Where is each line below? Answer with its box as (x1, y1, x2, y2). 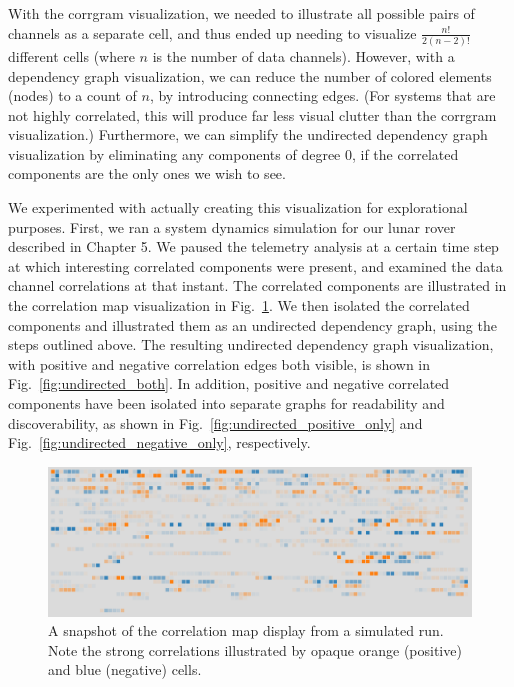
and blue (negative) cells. (48, 659, 202, 680)
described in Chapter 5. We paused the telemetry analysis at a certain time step (8, 236, 499, 257)
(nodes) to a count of (8, 85, 137, 106)
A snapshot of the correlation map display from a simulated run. (48, 620, 444, 641)
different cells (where (8, 45, 135, 66)
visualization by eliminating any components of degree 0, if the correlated (8, 143, 459, 164)
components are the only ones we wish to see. (8, 163, 286, 184)
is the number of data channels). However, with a (152, 45, 455, 66)
